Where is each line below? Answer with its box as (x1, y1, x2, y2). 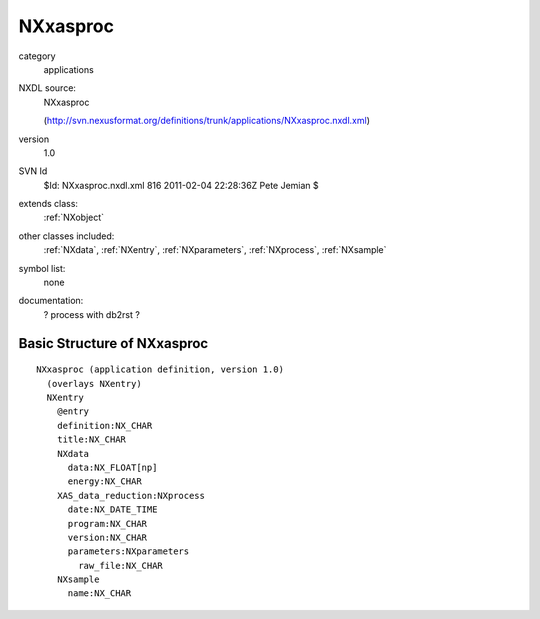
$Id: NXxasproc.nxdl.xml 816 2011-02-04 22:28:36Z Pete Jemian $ (43, 179, 319, 191)
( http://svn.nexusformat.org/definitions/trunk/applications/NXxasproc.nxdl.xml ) (43, 115, 370, 127)
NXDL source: (18, 82, 77, 94)
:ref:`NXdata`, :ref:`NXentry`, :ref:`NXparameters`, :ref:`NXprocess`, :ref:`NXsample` (43, 244, 387, 256)
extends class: (18, 198, 79, 210)
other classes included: (18, 230, 115, 242)
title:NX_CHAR (56, 434, 127, 445)
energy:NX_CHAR (67, 476, 142, 487)
